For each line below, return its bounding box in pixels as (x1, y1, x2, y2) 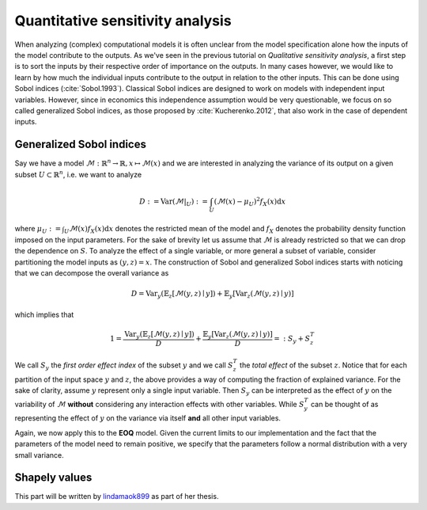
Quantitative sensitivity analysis (14, 12, 232, 29)
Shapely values (14, 471, 93, 485)
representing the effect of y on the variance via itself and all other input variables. (14, 413, 281, 423)
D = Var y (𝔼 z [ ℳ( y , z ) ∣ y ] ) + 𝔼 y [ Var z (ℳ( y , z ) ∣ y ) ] (130, 289, 294, 300)
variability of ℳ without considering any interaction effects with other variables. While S (14, 399, 304, 409)
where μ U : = (14, 224, 62, 235)
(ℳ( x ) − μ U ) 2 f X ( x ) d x (213, 196, 286, 207)
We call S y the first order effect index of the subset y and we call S (14, 360, 233, 371)
